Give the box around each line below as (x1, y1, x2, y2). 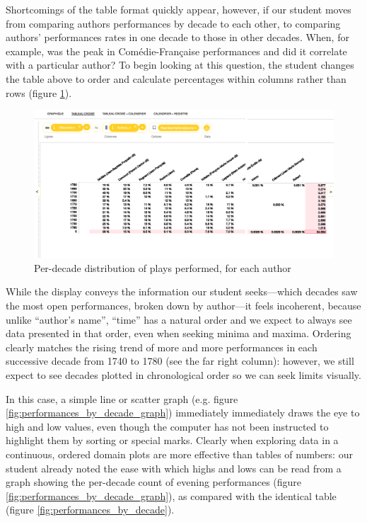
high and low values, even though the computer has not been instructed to (6, 419, 329, 433)
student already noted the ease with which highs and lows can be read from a (6, 460, 342, 475)
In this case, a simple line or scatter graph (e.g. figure (6, 391, 238, 406)
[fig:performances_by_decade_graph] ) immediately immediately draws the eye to (6, 405, 360, 420)
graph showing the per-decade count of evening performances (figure (6, 475, 302, 489)
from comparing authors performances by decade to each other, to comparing (6, 16, 341, 30)
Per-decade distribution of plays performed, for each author (34, 260, 291, 275)
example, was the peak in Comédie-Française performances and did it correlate (6, 43, 347, 58)
